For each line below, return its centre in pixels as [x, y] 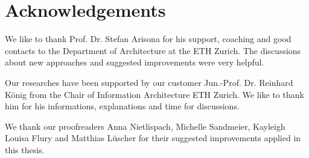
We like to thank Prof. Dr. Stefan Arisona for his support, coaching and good [148, 39]
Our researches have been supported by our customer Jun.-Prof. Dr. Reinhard [149, 82]
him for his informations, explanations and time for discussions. [122, 106]
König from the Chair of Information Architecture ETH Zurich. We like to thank [154, 94]
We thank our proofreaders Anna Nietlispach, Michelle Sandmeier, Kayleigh [145, 126]
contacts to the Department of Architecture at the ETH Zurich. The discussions [153, 50]
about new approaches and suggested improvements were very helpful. [135, 62]
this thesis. [25, 149]
